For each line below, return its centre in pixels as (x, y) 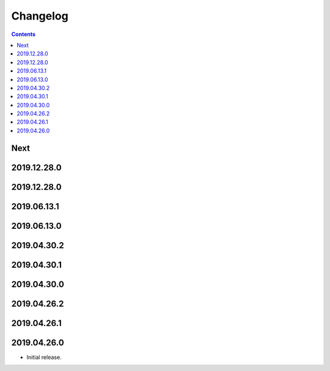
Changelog (40, 16)
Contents (24, 34)
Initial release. (44, 357)
